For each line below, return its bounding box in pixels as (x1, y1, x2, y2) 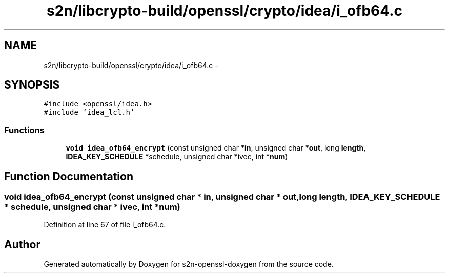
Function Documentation (4, 169, 133, 183)
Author (4, 238, 40, 251)
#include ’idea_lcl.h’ (44, 108, 135, 117)
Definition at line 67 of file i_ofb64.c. (44, 220, 166, 229)
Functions (4, 124, 45, 135)
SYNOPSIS (4, 78, 60, 92)
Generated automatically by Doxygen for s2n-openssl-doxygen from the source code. (44, 260, 334, 269)
